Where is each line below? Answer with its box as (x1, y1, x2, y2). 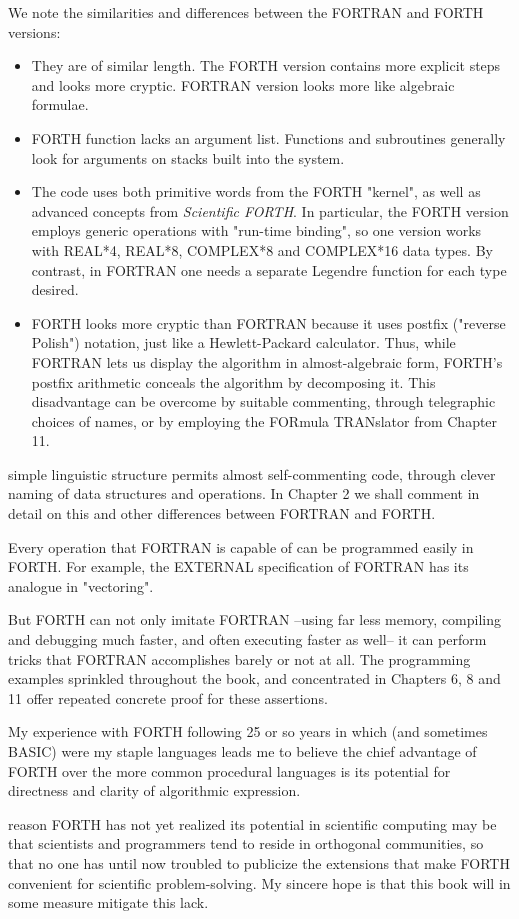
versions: (8, 21, 61, 42)
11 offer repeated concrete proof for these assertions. (8, 687, 328, 708)
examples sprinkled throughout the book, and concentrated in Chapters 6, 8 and (8, 668, 501, 689)
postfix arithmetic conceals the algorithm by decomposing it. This (31, 371, 436, 392)
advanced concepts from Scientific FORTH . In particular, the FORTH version (31, 200, 509, 221)
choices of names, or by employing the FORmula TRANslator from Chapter (31, 410, 498, 431)
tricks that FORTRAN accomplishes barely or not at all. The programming (8, 648, 471, 669)
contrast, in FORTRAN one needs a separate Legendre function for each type (31, 259, 507, 280)
